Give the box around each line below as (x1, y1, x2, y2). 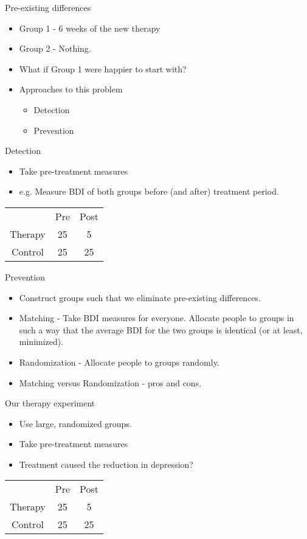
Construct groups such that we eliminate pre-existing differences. (19, 291, 261, 304)
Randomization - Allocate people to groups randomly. (19, 355, 219, 368)
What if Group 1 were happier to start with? (19, 62, 187, 75)
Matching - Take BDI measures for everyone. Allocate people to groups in (19, 311, 294, 324)
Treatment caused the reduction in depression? (19, 457, 193, 470)
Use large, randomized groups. (19, 417, 132, 429)
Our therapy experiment (5, 397, 95, 409)
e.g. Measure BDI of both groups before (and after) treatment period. (19, 185, 279, 198)
